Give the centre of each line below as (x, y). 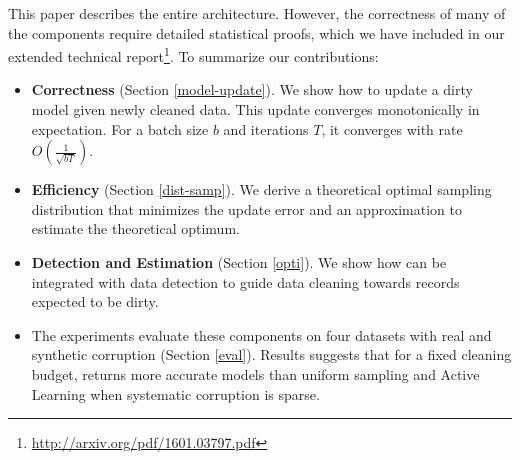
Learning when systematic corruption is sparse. (175, 393)
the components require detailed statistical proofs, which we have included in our (256, 32)
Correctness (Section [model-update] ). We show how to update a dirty (252, 89)
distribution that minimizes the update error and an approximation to (246, 208)
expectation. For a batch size (120, 128)
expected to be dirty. (95, 301)
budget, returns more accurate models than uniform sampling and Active (255, 373)
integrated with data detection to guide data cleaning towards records (245, 281)
